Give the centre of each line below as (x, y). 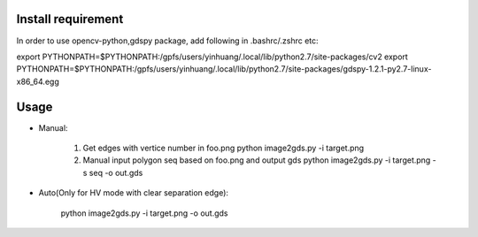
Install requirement (70, 19)
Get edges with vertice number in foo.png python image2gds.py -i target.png (224, 148)
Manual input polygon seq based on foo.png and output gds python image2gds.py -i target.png (257, 160)
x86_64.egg (38, 81)
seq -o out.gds (116, 172)
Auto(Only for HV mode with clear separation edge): (134, 193)
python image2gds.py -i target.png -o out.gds (144, 213)
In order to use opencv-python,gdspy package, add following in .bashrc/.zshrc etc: (167, 41)
